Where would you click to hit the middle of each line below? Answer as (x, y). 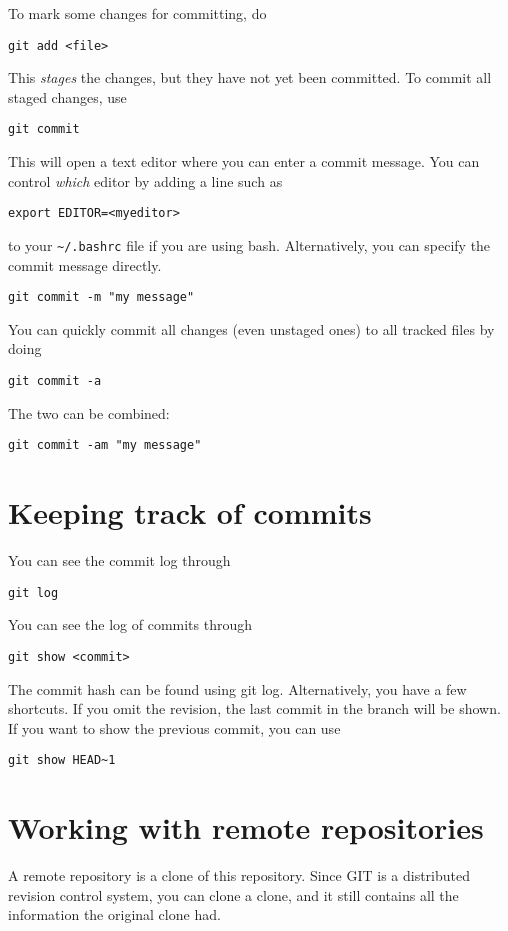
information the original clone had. (114, 914)
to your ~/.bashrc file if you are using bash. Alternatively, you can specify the (249, 244)
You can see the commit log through (119, 560)
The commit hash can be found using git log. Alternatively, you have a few (237, 688)
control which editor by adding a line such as (145, 180)
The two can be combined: (89, 412)
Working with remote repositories (246, 827)
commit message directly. (85, 264)
